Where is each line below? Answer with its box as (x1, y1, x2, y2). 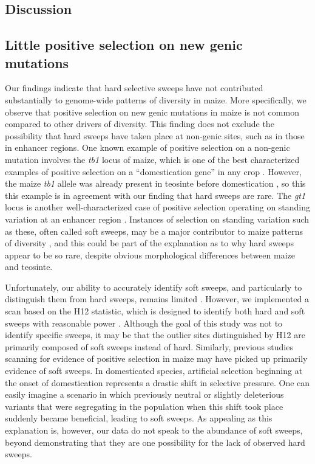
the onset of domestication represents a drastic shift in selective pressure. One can (5, 376, 310, 389)
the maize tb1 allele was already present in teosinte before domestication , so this (5, 177, 306, 190)
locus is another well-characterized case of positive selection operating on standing (5, 201, 311, 213)
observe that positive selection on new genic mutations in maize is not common (5, 105, 299, 118)
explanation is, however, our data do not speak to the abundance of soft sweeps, (5, 424, 303, 436)
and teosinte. (5, 260, 53, 273)
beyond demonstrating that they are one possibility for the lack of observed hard (5, 435, 305, 448)
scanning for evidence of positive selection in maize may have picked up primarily (5, 352, 308, 365)
